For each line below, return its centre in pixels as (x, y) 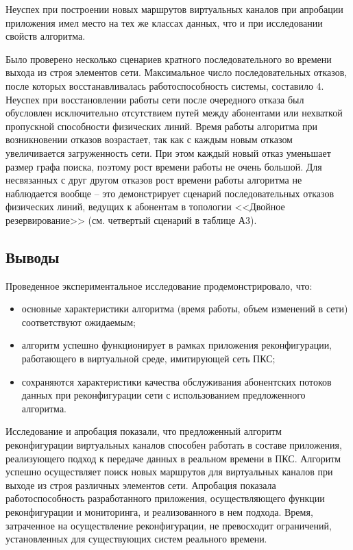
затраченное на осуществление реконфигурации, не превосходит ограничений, (169, 525)
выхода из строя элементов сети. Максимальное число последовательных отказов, (176, 72)
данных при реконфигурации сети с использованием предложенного (163, 395)
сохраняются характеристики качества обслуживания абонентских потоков (176, 381)
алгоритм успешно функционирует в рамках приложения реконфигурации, (177, 345)
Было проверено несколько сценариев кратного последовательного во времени (169, 59)
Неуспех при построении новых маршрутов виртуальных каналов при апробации (174, 9)
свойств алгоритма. (46, 36)
